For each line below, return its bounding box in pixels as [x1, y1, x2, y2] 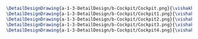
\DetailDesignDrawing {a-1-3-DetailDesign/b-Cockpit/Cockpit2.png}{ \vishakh [6, 16, 196, 22]
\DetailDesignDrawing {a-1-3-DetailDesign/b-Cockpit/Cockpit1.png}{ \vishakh [6, 10, 196, 17]
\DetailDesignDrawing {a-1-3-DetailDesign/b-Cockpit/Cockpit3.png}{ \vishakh [6, 22, 196, 27]
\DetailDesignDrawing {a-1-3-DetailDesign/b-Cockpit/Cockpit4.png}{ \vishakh [6, 27, 196, 33]
